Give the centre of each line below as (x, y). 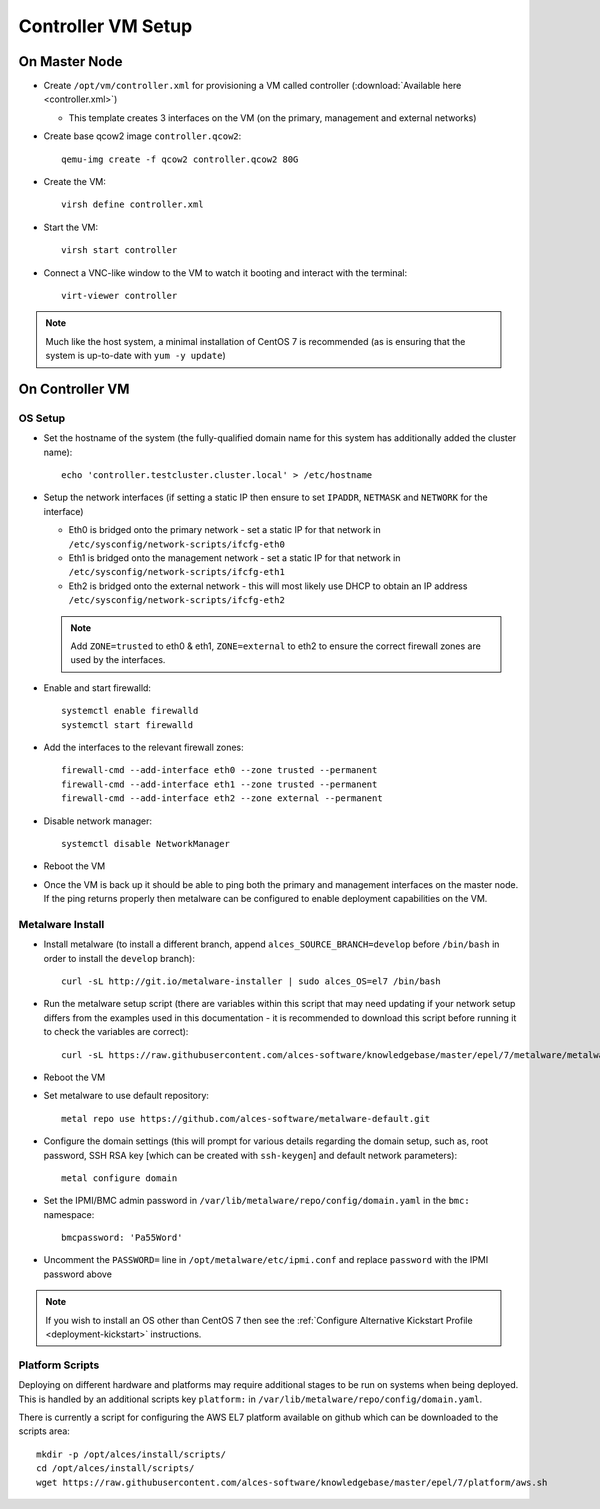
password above (77, 1274)
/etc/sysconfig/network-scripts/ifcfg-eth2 (176, 600)
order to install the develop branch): (119, 958)
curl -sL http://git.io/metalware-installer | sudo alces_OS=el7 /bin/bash (251, 981)
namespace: (69, 1214)
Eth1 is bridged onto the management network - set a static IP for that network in (234, 558)
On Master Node (70, 61)
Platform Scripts (59, 1365)
